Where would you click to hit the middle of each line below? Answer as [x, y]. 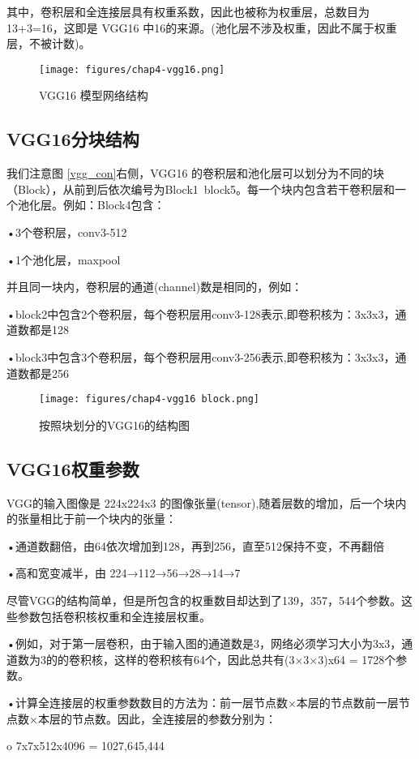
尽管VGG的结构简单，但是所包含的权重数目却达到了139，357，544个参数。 [204, 600]
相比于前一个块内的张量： [108, 519]
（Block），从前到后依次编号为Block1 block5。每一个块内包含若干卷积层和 [201, 189]
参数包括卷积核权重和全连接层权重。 [114, 616]
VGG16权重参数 [73, 468]
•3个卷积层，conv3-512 [67, 232]
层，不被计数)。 [49, 43]
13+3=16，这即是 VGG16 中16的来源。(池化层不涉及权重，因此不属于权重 [202, 27]
